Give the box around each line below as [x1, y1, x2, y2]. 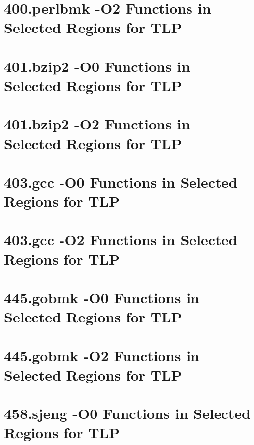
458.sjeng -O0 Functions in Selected [4, 403, 251, 423]
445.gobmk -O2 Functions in [4, 345, 199, 365]
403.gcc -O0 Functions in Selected [4, 171, 238, 191]
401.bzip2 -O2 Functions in [4, 114, 190, 134]
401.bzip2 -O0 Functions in [4, 56, 190, 76]
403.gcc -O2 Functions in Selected [4, 229, 238, 250]
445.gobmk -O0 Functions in [4, 287, 199, 307]
